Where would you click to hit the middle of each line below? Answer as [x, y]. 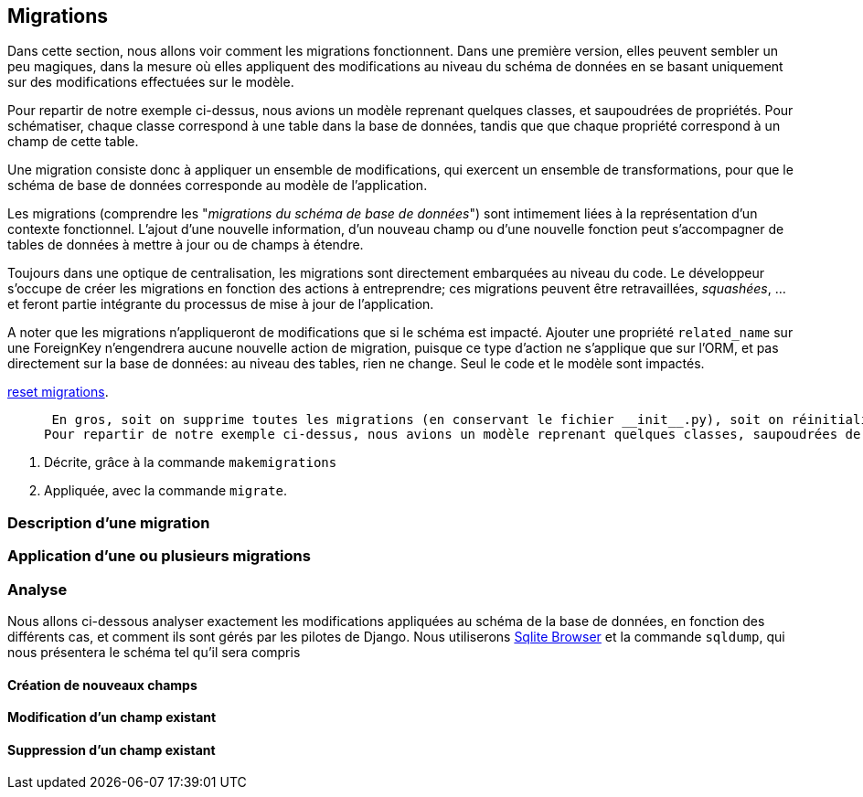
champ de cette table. [73, 142]
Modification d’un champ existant [112, 717]
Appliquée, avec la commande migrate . [166, 491]
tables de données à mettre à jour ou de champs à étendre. [186, 245]
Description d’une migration [109, 522]
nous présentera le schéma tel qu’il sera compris [154, 652]
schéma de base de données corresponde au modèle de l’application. [218, 186]
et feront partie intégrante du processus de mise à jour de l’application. [221, 304]
